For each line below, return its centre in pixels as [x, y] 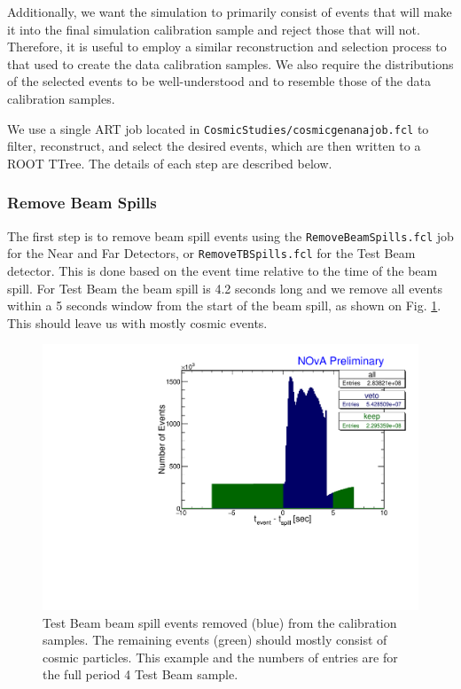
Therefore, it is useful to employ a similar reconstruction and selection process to [227, 47]
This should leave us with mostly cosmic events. [137, 322]
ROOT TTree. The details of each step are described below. [170, 163]
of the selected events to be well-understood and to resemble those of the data [219, 81]
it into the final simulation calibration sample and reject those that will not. [214, 29]
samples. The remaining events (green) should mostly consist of [215, 640]
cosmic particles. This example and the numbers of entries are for [220, 657]
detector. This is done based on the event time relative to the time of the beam [223, 270]
